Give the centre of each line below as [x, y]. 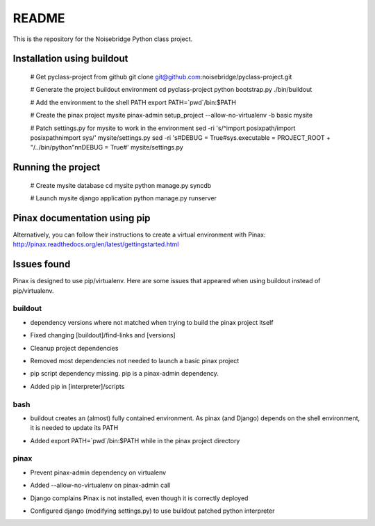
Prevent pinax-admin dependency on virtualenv [98, 472]
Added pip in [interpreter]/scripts [77, 386]
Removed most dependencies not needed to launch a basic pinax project [135, 361]
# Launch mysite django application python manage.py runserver [123, 198]
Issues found [42, 264]
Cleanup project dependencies [74, 348]
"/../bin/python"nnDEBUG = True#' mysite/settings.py [107, 148]
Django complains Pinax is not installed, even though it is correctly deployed [139, 498]
